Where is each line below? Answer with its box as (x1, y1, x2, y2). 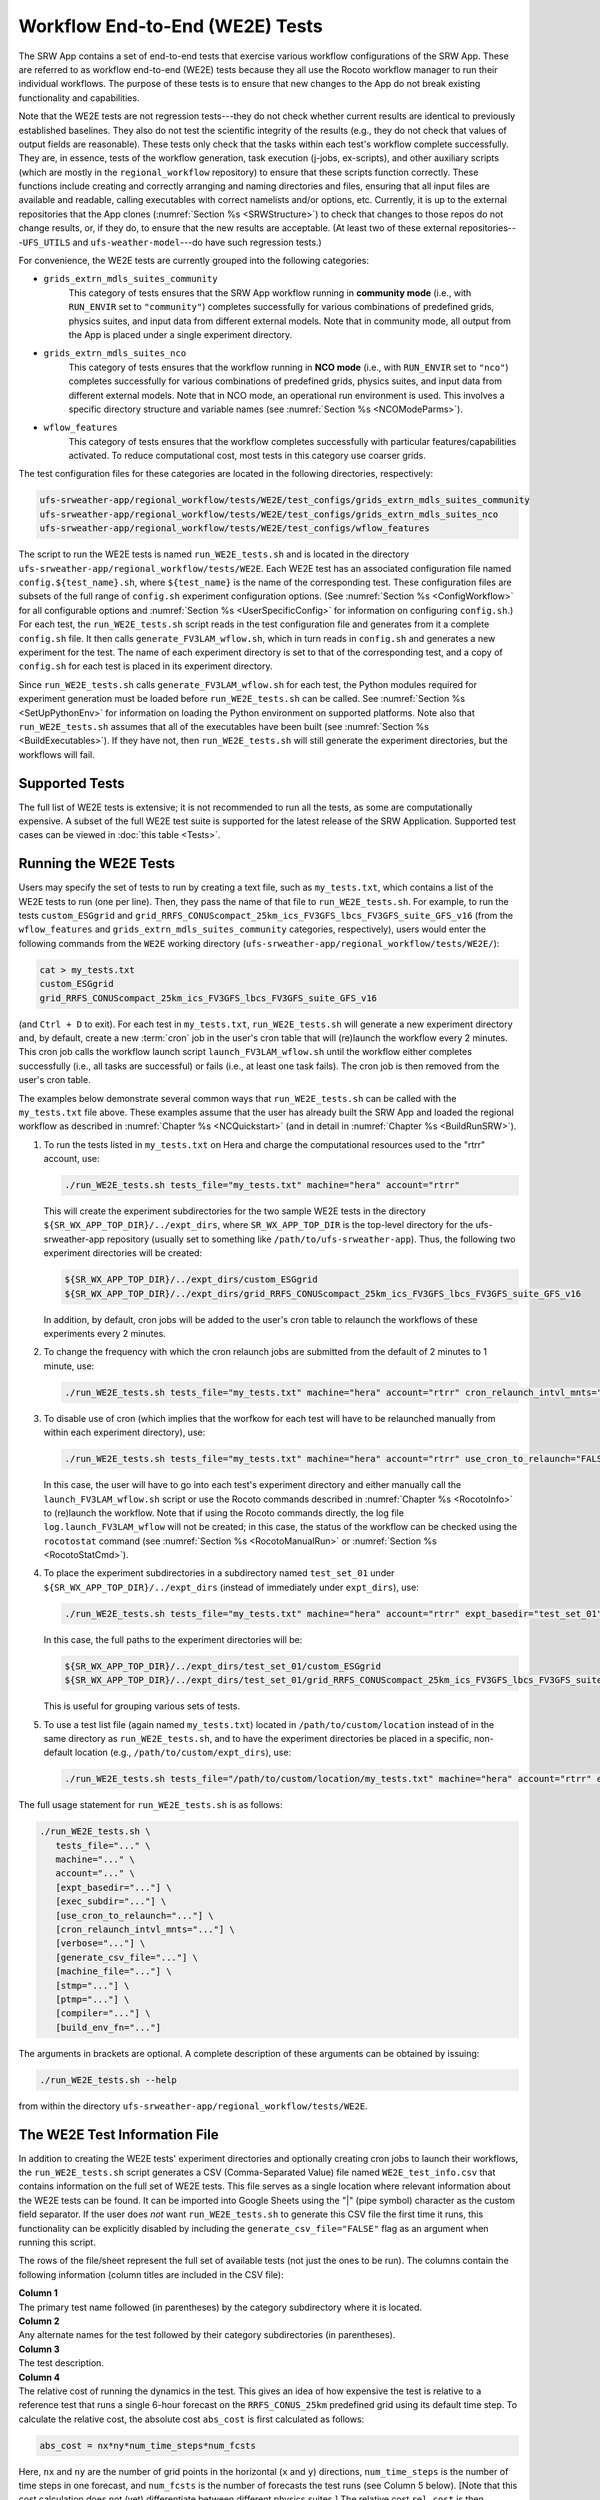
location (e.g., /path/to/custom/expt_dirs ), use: (74, 1746, 292, 1759)
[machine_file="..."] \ (55, 1966, 172, 1977)
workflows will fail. (18, 748, 95, 760)
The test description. (18, 2357, 105, 2369)
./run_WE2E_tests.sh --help (39, 2074, 177, 2085)
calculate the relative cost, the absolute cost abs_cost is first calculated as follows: (18, 2413, 365, 2425)
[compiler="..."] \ (55, 2008, 151, 2019)
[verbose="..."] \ (55, 1938, 146, 1949)
